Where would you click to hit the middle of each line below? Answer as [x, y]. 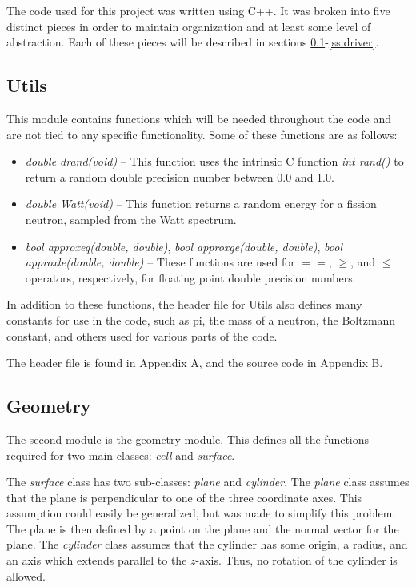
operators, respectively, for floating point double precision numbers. [190, 277]
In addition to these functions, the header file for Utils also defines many [184, 304]
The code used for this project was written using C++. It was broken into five [198, 10]
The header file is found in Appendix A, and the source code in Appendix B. [195, 363]
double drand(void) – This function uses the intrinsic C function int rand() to [214, 161]
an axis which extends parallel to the [97, 560]
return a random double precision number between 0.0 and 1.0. [180, 176]
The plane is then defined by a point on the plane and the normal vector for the [203, 528]
